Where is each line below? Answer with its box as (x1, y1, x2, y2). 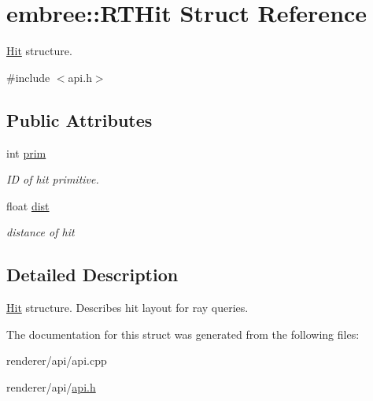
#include (6, 69, 50, 85)
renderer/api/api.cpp (6, 352, 107, 369)
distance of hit (6, 224, 75, 240)
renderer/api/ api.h (6, 378, 96, 395)
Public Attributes (6, 107, 153, 132)
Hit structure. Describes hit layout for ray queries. (6, 299, 249, 316)
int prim (6, 144, 46, 161)
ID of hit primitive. (6, 171, 99, 188)
